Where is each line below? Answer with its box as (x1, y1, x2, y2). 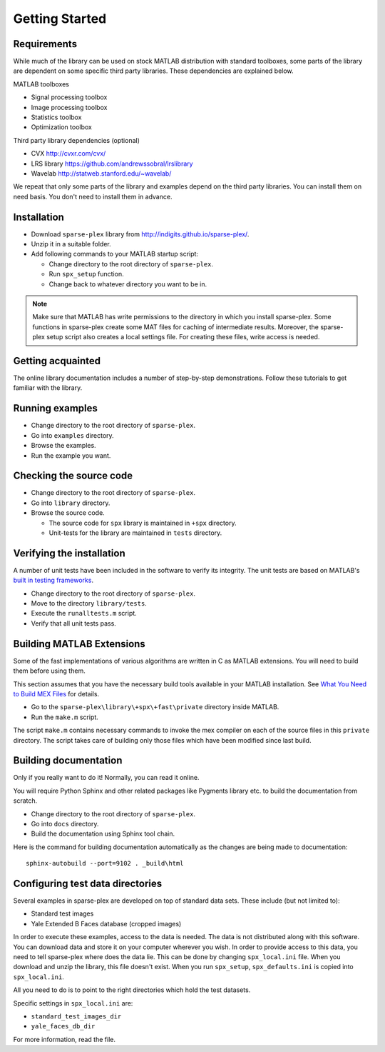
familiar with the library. (13, 384, 83, 392)
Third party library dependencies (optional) (13, 136, 140, 144)
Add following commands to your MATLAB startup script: (31, 250, 199, 259)
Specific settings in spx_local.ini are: (13, 998, 133, 1007)
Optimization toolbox (31, 123, 92, 131)
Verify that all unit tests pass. (31, 618, 117, 628)
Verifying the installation (13, 547, 125, 559)
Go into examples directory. (31, 431, 114, 439)
